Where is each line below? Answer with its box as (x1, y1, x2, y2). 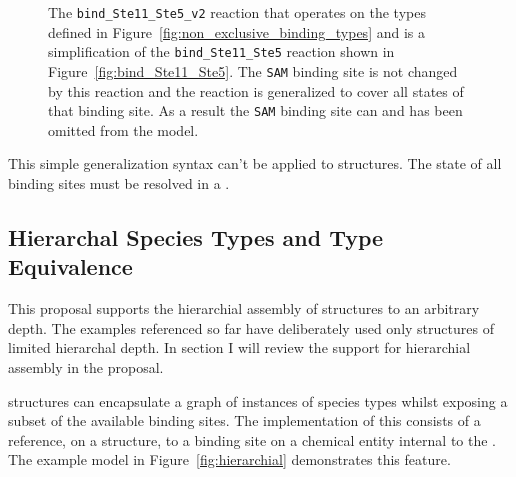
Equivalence (8, 251, 133, 282)
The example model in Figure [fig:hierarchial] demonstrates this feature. (8, 449, 451, 470)
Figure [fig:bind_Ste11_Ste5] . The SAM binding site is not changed (48, 60, 458, 81)
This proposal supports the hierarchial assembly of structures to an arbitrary (8, 298, 480, 319)
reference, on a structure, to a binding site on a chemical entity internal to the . (8, 429, 496, 450)
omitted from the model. (48, 119, 199, 140)
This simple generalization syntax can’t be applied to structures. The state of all (8, 153, 502, 174)
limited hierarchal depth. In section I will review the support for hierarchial (8, 337, 471, 358)
